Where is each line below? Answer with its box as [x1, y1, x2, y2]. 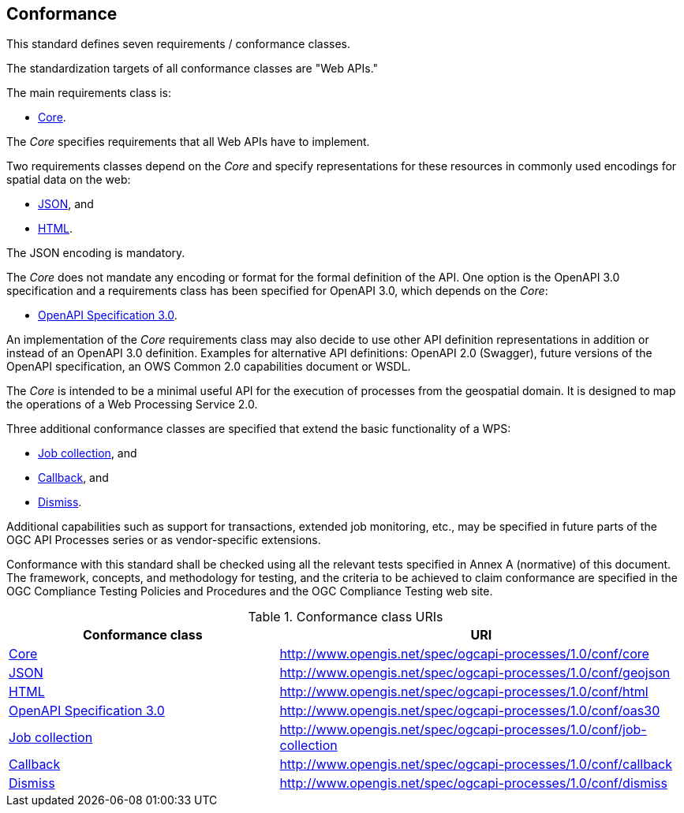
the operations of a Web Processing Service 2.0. [6, 397, 258, 412]
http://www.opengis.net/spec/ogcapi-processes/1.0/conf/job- [279, 722, 647, 738]
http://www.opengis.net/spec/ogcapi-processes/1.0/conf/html [279, 684, 648, 700]
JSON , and [38, 197, 94, 211]
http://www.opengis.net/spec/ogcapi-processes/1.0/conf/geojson [279, 665, 671, 681]
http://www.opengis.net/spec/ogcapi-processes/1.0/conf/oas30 [279, 703, 660, 719]
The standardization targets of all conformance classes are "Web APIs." [6, 62, 379, 76]
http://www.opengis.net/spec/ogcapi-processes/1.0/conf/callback [279, 756, 672, 773]
